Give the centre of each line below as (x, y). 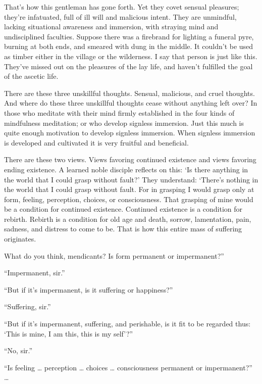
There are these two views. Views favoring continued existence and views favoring (130, 159)
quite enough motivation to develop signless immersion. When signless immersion (130, 133)
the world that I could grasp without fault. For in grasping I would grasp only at (129, 189)
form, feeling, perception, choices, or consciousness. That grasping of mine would (129, 199)
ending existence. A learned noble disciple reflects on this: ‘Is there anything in (126, 169)
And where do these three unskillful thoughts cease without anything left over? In (131, 103)
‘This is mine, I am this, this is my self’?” (69, 333)
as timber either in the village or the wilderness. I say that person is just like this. (131, 56)
